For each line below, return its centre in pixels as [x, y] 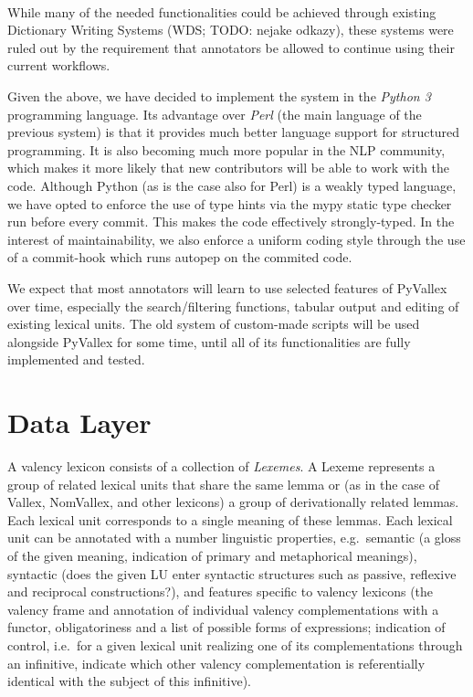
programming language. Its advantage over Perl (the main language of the [215, 114]
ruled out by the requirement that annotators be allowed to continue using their [231, 47]
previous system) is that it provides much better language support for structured [234, 132]
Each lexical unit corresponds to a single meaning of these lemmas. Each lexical [230, 519]
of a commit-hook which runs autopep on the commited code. [180, 257]
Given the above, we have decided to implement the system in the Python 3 [219, 95]
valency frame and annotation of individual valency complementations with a [223, 609]
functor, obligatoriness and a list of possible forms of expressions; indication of [226, 627]
